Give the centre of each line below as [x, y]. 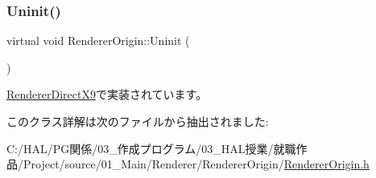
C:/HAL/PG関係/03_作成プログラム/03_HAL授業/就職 [151, 148]
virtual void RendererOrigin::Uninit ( [98, 40]
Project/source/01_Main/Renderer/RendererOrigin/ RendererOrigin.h [196, 164]
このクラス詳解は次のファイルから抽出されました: [138, 121]
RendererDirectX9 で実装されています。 [107, 94]
